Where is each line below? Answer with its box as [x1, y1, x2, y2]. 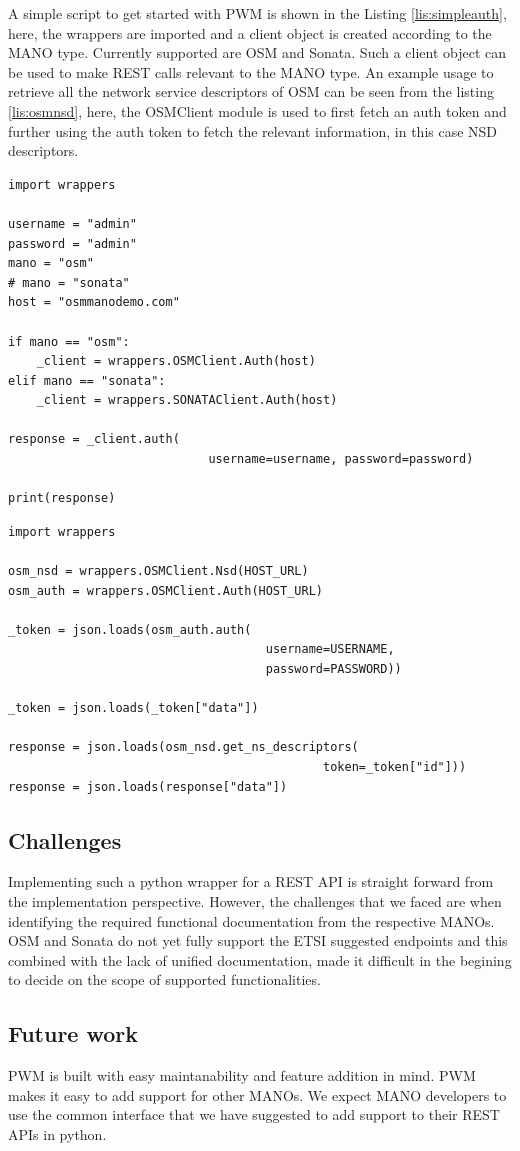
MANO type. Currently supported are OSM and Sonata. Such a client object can [8, 42, 507, 63]
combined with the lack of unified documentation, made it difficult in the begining [8, 949, 512, 970]
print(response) [8, 491, 116, 506]
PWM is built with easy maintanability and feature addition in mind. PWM [8, 1065, 476, 1086]
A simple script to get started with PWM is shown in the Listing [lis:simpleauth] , [8, 3, 507, 23]
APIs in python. [8, 1123, 107, 1144]
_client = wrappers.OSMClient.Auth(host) [36, 354, 316, 369]
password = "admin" [8, 236, 137, 251]
